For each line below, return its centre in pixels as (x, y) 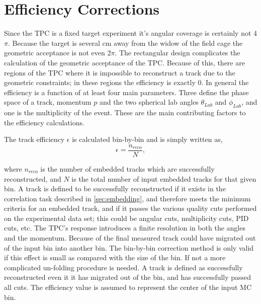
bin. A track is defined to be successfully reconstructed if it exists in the (115, 188)
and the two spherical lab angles (149, 102)
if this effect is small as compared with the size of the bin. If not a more (115, 257)
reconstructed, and (33, 178)
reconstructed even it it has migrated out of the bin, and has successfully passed (128, 277)
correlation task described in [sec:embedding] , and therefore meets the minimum (127, 198)
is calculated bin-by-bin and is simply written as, (147, 139)
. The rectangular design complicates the (178, 53)
